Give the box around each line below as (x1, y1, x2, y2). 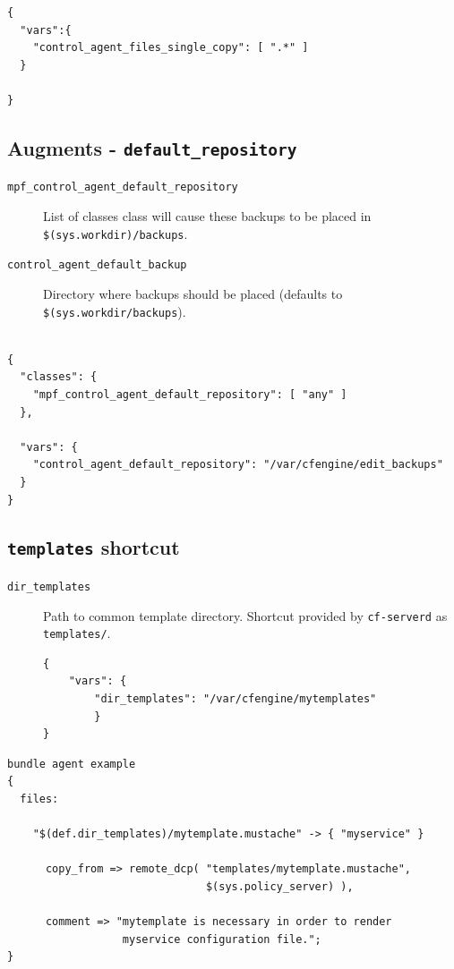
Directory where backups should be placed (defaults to (43, 284, 343, 302)
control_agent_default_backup (7, 259, 187, 272)
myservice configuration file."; (122, 932, 321, 946)
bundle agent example (7, 757, 136, 770)
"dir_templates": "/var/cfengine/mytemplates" (94, 693, 377, 706)
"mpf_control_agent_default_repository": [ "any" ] (32, 387, 347, 401)
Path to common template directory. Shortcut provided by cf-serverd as (43, 606, 448, 625)
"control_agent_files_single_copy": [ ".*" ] (32, 41, 309, 55)
